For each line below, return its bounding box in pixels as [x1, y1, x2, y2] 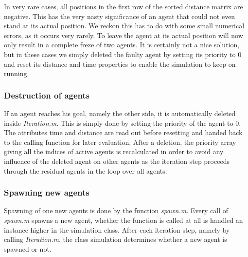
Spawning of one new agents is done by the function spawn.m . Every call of [4, 205, 228, 216]
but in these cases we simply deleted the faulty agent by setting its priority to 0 [4, 49, 242, 59]
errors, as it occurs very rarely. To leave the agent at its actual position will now [4, 30, 243, 40]
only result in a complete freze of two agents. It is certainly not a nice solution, [4, 40, 240, 50]
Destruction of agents [4, 89, 90, 101]
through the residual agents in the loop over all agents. [4, 165, 167, 176]
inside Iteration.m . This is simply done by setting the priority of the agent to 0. [4, 118, 241, 128]
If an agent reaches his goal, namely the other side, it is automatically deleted [4, 108, 236, 118]
